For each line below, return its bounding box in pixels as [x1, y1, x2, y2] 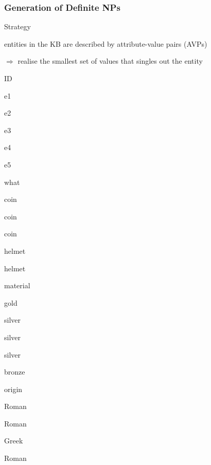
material [4, 280, 30, 291]
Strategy [4, 21, 31, 32]
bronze [4, 366, 25, 377]
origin [4, 383, 23, 394]
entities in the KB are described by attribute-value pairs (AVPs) [4, 38, 207, 49]
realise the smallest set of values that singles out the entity [17, 55, 203, 66]
